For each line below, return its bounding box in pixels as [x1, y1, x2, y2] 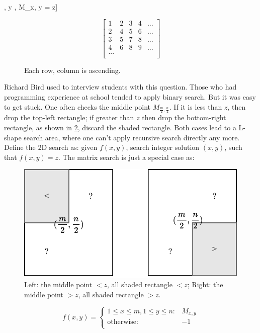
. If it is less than [169, 101, 222, 112]
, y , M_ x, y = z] [4, 2, 58, 12]
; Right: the [187, 279, 223, 290]
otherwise [107, 318, 137, 326]
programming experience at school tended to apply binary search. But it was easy [4, 91, 256, 102]
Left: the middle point [24, 279, 93, 290]
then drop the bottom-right [142, 112, 226, 123]
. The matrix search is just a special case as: [58, 151, 195, 162]
